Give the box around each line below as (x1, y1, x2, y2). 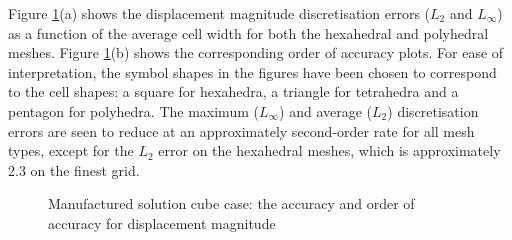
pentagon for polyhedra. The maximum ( (8, 100, 259, 121)
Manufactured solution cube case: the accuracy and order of (48, 193, 415, 214)
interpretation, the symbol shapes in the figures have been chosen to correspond (8, 61, 497, 82)
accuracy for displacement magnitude (48, 212, 276, 233)
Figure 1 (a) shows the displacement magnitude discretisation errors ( (8, 3, 431, 23)
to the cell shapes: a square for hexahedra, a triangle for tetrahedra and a (8, 81, 459, 102)
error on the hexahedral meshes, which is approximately (158, 140, 501, 161)
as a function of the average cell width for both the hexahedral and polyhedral (8, 22, 489, 43)
